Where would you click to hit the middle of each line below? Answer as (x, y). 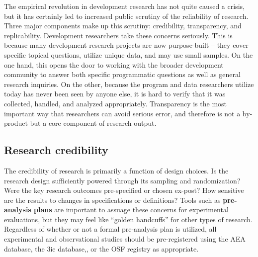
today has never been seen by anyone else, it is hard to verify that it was (115, 94)
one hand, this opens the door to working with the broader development (114, 64)
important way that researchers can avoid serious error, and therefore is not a (122, 113)
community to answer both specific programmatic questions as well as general (122, 74)
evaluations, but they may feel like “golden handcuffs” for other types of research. (128, 219)
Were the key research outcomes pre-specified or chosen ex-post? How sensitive (124, 190)
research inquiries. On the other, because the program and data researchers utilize (129, 84)
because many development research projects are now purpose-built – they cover (126, 45)
